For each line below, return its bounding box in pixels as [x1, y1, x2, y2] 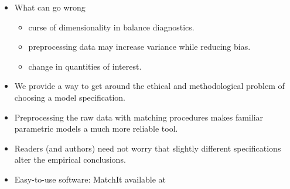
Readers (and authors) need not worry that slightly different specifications [14, 142, 281, 154]
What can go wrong [14, 1, 86, 13]
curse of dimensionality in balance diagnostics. [28, 20, 195, 33]
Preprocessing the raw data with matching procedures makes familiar [14, 111, 264, 123]
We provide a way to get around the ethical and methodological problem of [14, 80, 285, 92]
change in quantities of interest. [28, 60, 142, 72]
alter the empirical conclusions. [14, 153, 126, 166]
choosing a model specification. [14, 91, 125, 103]
